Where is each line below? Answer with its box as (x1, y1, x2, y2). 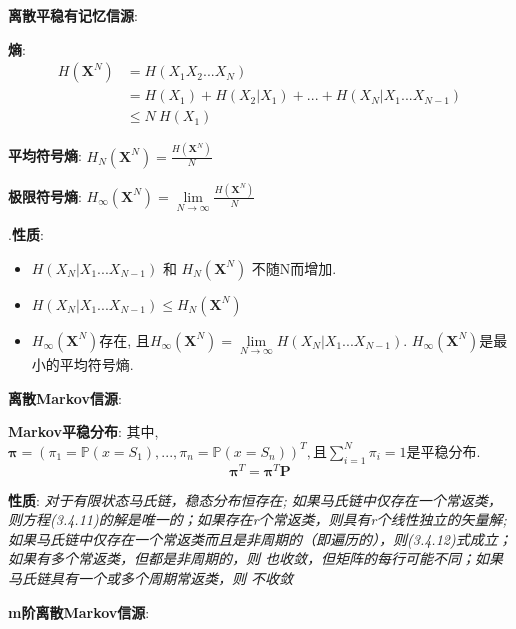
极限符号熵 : (8, 185, 82, 206)
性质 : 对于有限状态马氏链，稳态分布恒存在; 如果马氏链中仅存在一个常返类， (8, 489, 502, 510)
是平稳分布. (406, 440, 481, 461)
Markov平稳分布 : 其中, (8, 421, 159, 442)
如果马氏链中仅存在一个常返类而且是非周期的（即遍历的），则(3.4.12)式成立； (8, 528, 512, 549)
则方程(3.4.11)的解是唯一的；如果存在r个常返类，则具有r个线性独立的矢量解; (8, 509, 507, 530)
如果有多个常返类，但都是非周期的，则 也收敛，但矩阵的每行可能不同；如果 (8, 548, 504, 569)
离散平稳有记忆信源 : (8, 5, 138, 25)
